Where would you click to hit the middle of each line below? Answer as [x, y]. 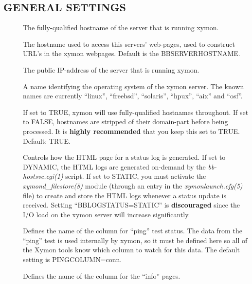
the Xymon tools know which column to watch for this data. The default [131, 250]
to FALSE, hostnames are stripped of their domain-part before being [126, 122]
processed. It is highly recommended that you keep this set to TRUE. [131, 131]
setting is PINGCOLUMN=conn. [72, 259]
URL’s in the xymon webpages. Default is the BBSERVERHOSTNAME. [132, 53]
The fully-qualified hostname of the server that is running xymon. [121, 28]
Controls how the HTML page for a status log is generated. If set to [124, 157]
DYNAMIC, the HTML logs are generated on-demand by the [114, 166]
